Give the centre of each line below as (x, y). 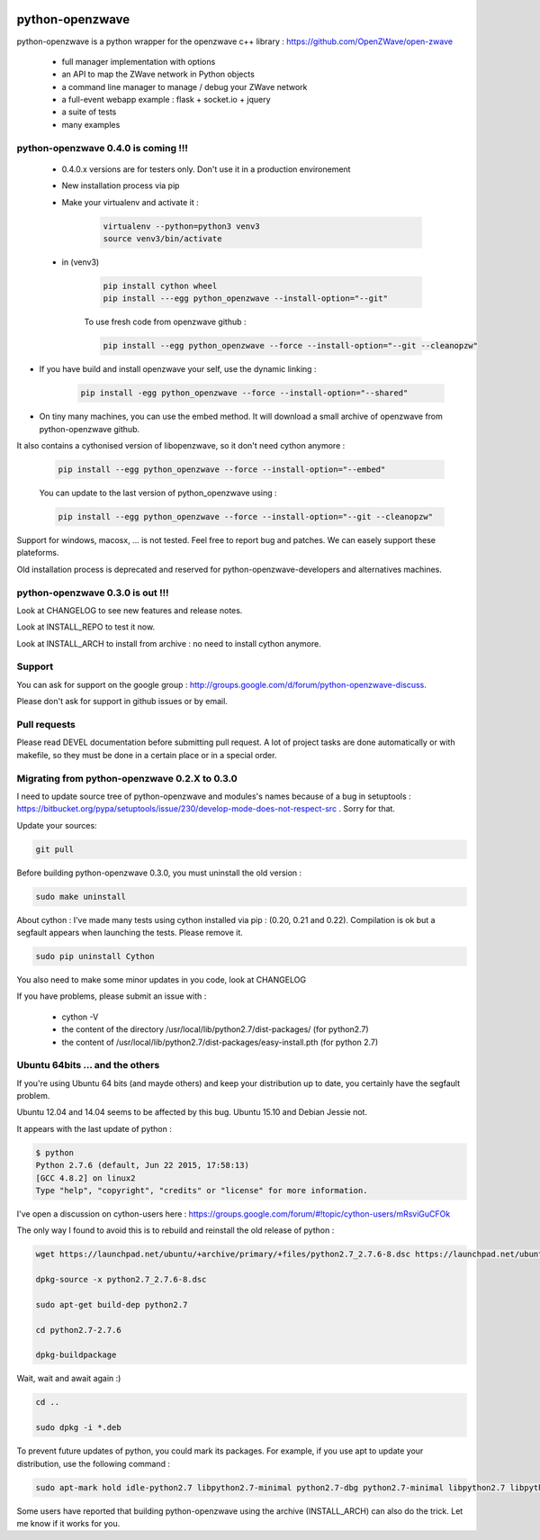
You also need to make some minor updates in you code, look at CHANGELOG (161, 979)
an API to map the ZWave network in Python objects (158, 74)
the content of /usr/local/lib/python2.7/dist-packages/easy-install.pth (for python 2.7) (220, 1042)
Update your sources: (57, 825)
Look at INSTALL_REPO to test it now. (86, 627)
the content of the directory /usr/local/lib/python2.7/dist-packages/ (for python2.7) (215, 1029)
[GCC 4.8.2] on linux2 (85, 1178)
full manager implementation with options (139, 61)
